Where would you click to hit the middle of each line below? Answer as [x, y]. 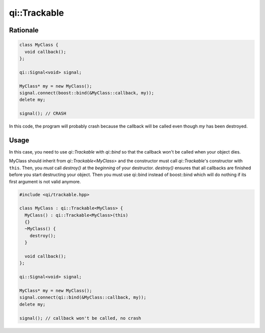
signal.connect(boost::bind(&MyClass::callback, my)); [87, 93]
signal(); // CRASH [43, 114]
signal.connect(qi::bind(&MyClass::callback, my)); [83, 297]
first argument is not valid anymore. [45, 181]
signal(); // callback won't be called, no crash [80, 318]
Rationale [24, 30]
